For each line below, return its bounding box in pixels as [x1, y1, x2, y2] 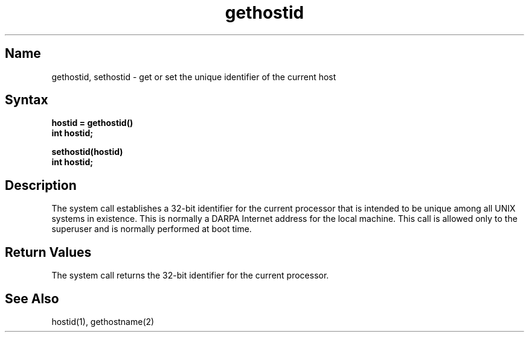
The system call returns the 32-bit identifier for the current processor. [51, 270, 329, 281]
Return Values [5, 244, 92, 260]
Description [5, 177, 77, 193]
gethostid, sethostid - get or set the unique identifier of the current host [51, 71, 336, 82]
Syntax [5, 92, 48, 108]
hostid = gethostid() [51, 118, 133, 128]
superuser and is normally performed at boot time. [51, 224, 252, 235]
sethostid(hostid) [51, 146, 123, 157]
